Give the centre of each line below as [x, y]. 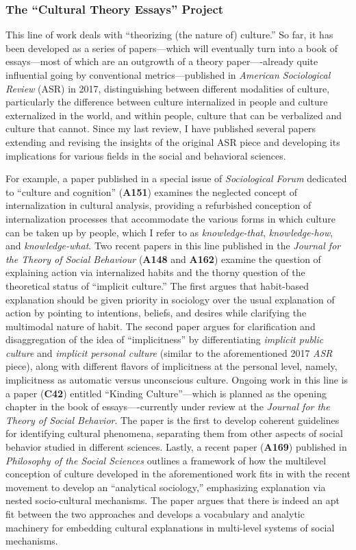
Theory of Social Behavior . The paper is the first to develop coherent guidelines [173, 420]
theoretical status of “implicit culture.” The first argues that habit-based [157, 285]
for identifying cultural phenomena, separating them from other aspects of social [174, 433]
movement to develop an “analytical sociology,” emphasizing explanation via [166, 487]
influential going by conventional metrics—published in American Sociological [168, 75]
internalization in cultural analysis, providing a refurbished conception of [158, 205]
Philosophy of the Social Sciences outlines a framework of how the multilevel [166, 460]
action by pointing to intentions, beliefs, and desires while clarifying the [156, 313]
